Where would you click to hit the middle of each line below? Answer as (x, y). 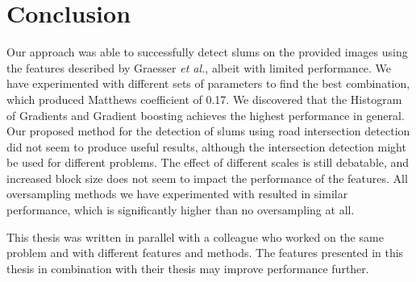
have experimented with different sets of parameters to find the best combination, (208, 83)
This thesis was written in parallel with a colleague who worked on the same (195, 236)
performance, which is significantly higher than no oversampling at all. (181, 210)
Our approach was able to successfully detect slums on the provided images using (207, 52)
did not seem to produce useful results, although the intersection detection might (206, 146)
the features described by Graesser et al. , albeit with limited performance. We (199, 67)
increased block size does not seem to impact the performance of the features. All (207, 178)
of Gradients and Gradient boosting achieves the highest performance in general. (206, 115)
